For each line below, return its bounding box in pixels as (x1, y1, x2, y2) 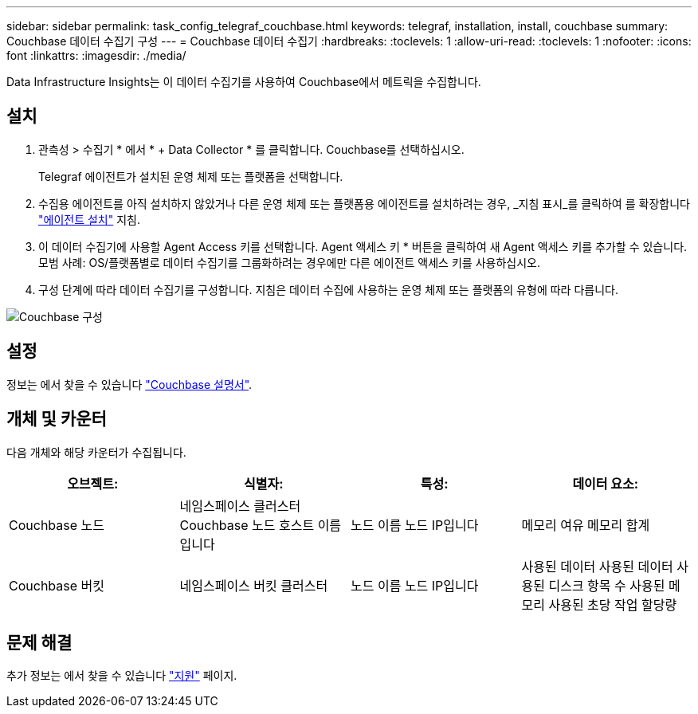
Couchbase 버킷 (9, 577, 104, 594)
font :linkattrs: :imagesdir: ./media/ (6, 49, 186, 62)
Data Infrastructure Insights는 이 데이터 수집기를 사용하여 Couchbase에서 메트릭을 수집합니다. (6, 75, 481, 88)
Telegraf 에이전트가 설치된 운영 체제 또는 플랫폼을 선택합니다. (38, 169, 343, 183)
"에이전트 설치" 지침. (38, 212, 140, 226)
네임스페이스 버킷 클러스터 (179, 577, 328, 594)
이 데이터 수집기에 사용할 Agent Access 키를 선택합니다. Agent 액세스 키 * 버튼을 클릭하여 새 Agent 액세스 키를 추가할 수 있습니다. (38, 239, 688, 253)
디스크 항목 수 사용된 (548, 577, 665, 594)
